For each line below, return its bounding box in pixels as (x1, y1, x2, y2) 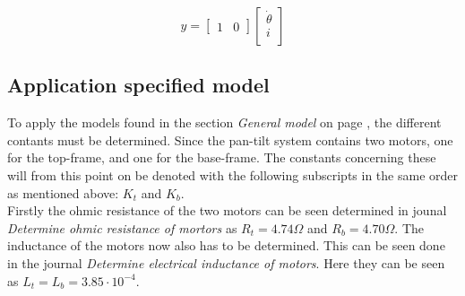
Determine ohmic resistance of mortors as (7, 218, 237, 237)
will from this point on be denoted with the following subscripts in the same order (7, 165, 459, 184)
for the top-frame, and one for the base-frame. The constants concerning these (7, 148, 436, 167)
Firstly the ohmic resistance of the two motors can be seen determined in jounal (7, 201, 447, 220)
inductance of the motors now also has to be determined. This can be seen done (7, 236, 445, 255)
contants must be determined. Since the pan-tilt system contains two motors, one (7, 130, 453, 149)
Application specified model (7, 71, 270, 99)
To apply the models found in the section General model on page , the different (7, 113, 442, 132)
